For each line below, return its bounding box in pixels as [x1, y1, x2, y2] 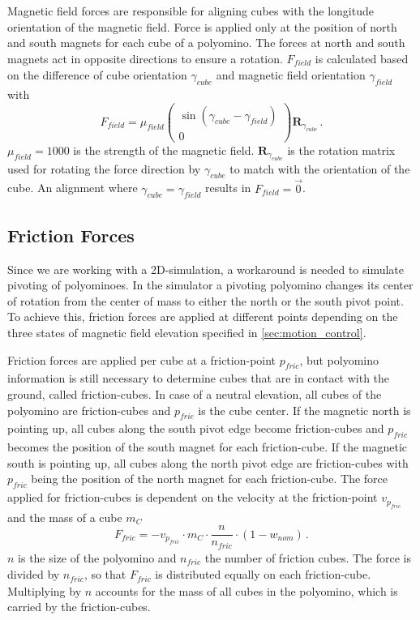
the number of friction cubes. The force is [204, 549, 412, 566]
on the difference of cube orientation [7, 66, 187, 83]
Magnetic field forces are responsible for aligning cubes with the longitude [7, 2, 374, 19]
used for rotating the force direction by [7, 160, 201, 177]
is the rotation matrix [287, 141, 396, 158]
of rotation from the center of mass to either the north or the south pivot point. [7, 292, 404, 309]
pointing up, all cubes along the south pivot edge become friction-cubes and [7, 420, 384, 437]
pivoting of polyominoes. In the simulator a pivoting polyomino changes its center [7, 276, 414, 293]
